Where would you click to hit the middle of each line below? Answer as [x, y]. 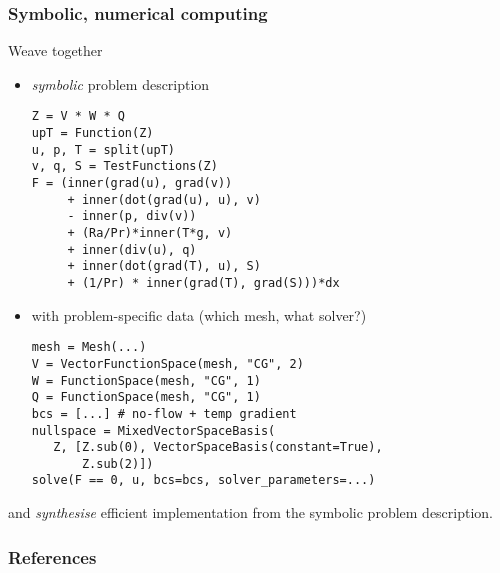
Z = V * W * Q [78, 116]
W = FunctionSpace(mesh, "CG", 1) [146, 380]
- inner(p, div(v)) [132, 216]
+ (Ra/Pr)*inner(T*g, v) [150, 233]
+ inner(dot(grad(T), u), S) [164, 266]
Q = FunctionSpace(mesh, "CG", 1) [146, 397]
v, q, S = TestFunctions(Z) [124, 166]
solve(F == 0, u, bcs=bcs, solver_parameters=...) [203, 480]
